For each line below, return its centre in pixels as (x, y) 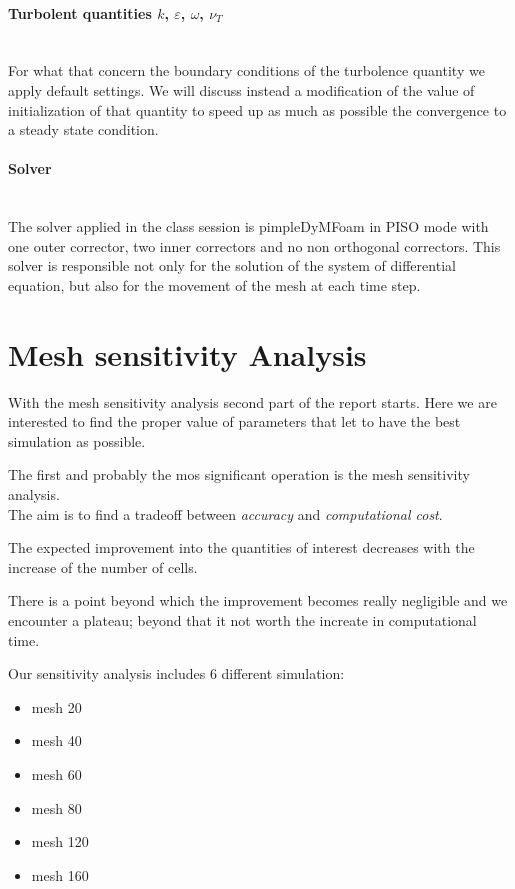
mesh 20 (56, 706)
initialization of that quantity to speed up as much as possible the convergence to (257, 109)
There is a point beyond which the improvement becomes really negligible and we (258, 600)
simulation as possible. (77, 440)
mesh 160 (60, 874)
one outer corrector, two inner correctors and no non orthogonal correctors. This (254, 245)
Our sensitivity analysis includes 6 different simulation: (176, 673)
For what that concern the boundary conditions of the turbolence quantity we (246, 70)
